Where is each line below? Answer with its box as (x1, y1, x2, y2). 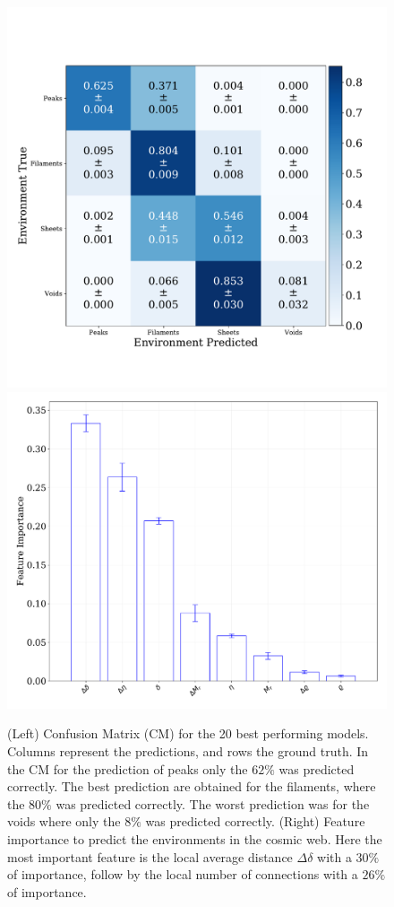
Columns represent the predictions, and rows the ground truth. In (7, 741, 369, 760)
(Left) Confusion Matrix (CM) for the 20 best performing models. (7, 724, 369, 743)
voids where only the (7, 812, 121, 831)
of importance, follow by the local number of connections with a (7, 865, 358, 884)
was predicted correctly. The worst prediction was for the (56, 794, 370, 813)
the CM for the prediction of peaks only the (7, 759, 248, 778)
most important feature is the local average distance (7, 847, 293, 866)
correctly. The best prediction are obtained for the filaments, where (7, 777, 376, 796)
